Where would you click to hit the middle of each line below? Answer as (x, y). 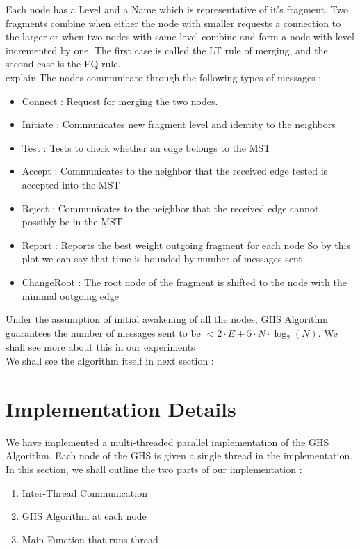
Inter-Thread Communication (84, 492)
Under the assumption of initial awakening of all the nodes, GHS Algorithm (167, 319)
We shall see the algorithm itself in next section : (110, 361)
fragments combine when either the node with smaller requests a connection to (173, 23)
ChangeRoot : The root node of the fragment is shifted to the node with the (184, 281)
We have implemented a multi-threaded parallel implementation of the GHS (167, 441)
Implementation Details (121, 408)
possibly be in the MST (72, 222)
